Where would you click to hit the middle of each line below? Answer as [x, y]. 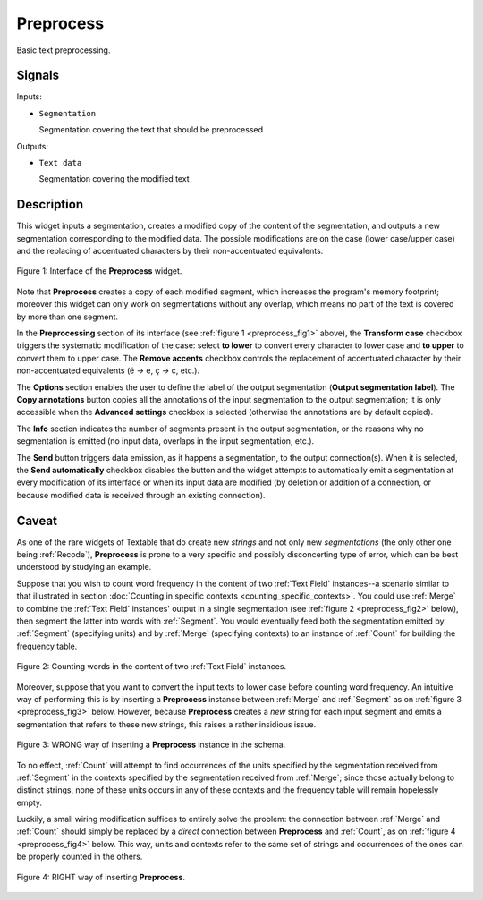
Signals [38, 76]
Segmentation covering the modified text [114, 179]
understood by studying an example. [84, 567]
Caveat [37, 520]
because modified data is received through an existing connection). [141, 495]
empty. [30, 802]
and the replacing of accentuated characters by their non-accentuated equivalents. [170, 251]
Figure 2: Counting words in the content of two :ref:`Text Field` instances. [151, 667]
